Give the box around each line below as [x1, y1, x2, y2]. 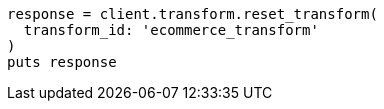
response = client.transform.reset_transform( [7, 6, 378, 22]
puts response [7, 54, 117, 70]
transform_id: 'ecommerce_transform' [23, 22, 319, 38]
